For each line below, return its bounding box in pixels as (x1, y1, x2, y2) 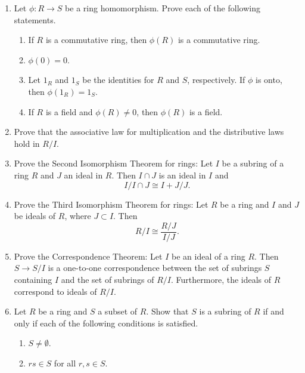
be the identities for (82, 73, 154, 86)
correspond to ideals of (14, 285, 97, 297)
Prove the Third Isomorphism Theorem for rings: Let (14, 198, 208, 210)
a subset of (98, 305, 138, 317)
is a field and (45, 105, 93, 118)
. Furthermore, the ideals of (171, 273, 272, 285)
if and (263, 305, 284, 317)
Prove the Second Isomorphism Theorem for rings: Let (14, 157, 213, 169)
